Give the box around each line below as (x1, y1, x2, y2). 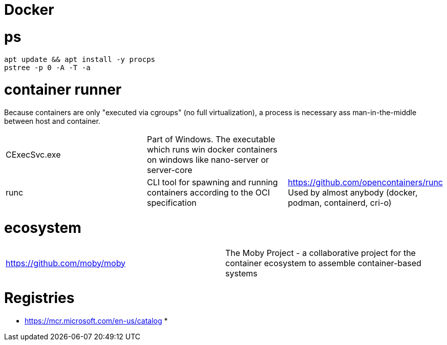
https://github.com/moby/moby (6, 257, 126, 268)
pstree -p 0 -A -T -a (4, 63, 91, 72)
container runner (4, 81, 122, 99)
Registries (4, 289, 75, 307)
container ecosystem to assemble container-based (225, 257, 421, 268)
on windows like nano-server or (146, 155, 269, 165)
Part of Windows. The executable (146, 134, 275, 144)
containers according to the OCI (146, 187, 270, 198)
